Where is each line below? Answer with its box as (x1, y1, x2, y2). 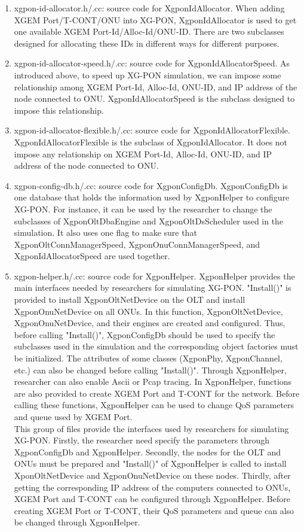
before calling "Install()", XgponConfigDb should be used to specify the (14, 328, 275, 341)
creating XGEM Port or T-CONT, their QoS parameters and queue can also (14, 504, 294, 516)
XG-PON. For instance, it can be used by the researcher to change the (14, 202, 272, 215)
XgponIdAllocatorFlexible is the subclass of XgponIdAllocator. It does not (14, 135, 288, 148)
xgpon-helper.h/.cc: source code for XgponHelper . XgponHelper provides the (14, 269, 295, 282)
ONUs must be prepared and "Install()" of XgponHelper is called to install (14, 457, 287, 470)
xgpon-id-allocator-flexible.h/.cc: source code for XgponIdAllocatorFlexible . (14, 124, 290, 136)
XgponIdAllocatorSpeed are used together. (14, 250, 170, 262)
